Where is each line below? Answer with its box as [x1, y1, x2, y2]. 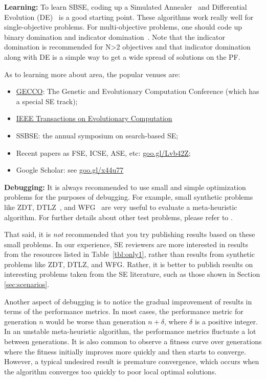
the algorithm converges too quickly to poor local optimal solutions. [4, 366, 217, 376]
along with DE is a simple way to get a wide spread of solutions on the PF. [4, 51, 240, 62]
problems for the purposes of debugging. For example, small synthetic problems [4, 192, 253, 202]
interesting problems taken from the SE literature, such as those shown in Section [4, 269, 260, 279]
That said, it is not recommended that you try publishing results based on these [4, 229, 255, 240]
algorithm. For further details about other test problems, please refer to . [4, 211, 233, 222]
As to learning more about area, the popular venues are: [4, 68, 181, 79]
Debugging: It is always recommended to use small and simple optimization [4, 181, 246, 192]
